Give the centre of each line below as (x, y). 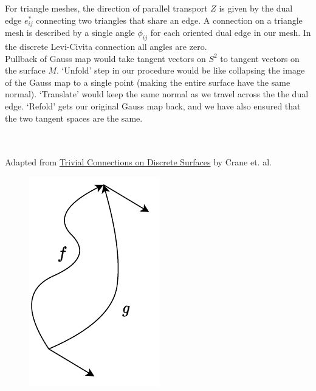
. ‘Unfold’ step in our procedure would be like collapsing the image (180, 70)
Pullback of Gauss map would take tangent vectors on (105, 58)
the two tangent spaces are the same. (74, 118)
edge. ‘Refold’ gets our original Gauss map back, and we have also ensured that (153, 106)
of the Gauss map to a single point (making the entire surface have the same (148, 82)
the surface (25, 70)
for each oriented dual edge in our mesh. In (231, 33)
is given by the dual (256, 8)
